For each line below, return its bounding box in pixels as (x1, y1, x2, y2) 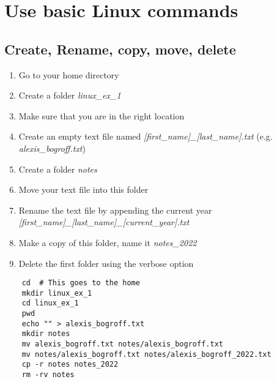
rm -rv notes (21, 370, 75, 380)
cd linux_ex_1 (21, 299, 79, 308)
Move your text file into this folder (18, 183, 149, 196)
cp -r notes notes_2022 (21, 360, 119, 369)
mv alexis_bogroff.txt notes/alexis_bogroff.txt (21, 340, 223, 349)
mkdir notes (21, 329, 70, 339)
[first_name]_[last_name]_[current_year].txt (18, 215, 190, 228)
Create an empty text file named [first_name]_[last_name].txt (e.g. (18, 130, 273, 143)
